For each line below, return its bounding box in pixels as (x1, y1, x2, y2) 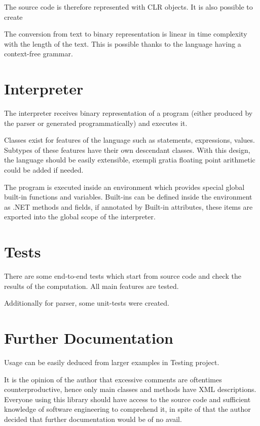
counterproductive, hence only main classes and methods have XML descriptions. (4, 384, 256, 395)
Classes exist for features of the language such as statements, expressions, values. (4, 135, 255, 145)
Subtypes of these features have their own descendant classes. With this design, (4, 144, 250, 155)
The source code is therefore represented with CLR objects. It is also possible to (4, 2, 253, 12)
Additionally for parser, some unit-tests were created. (4, 298, 169, 308)
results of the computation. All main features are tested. (4, 280, 179, 291)
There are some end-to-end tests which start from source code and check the (4, 271, 241, 281)
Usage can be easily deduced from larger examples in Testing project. (4, 357, 219, 368)
